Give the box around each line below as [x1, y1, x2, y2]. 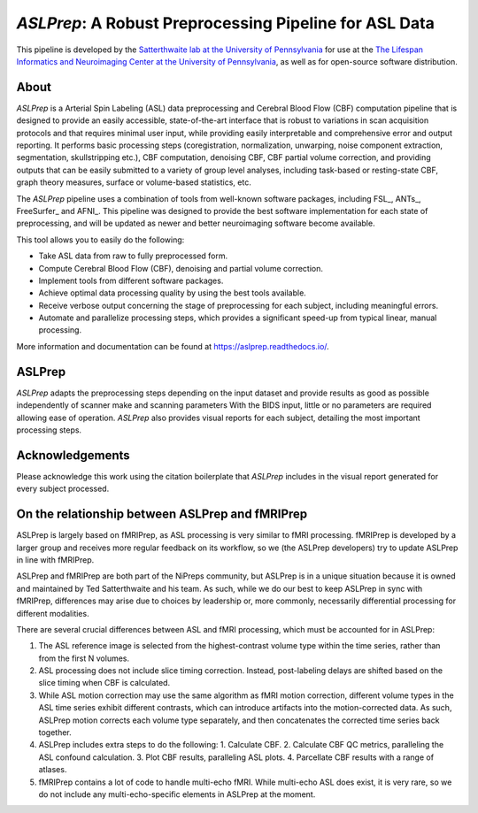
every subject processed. [16, 483, 110, 495]
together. [38, 727, 73, 738]
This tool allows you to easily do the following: [16, 234, 185, 245]
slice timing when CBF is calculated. [38, 678, 171, 688]
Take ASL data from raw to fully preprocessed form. [38, 250, 228, 261]
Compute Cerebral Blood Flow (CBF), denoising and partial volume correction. [38, 263, 323, 273]
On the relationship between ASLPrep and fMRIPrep [16, 507, 308, 522]
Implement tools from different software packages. [38, 275, 224, 286]
